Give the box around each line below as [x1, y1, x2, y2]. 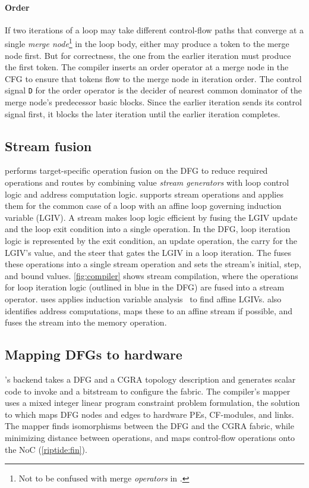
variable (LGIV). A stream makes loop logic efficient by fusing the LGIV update [5, 211, 298, 223]
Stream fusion [5, 136, 92, 155]
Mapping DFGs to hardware [5, 345, 182, 364]
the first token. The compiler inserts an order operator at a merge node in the [5, 61, 289, 73]
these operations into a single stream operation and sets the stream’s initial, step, [5, 258, 301, 270]
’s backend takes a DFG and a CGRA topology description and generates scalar [5, 373, 296, 385]
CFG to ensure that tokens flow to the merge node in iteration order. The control [5, 72, 302, 85]
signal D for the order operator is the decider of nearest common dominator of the [5, 84, 302, 96]
